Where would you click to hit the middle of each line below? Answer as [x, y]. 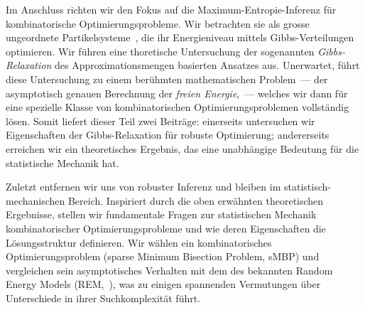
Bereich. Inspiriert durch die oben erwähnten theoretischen [196, 200]
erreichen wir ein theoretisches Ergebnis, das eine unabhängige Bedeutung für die [182, 148]
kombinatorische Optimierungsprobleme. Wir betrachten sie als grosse [158, 23]
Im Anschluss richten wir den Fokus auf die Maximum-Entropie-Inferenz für [171, 9]
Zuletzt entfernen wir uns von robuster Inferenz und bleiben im [143, 187]
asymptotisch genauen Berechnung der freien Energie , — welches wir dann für [177, 93]
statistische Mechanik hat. [62, 162]
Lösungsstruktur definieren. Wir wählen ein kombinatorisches [139, 242]
